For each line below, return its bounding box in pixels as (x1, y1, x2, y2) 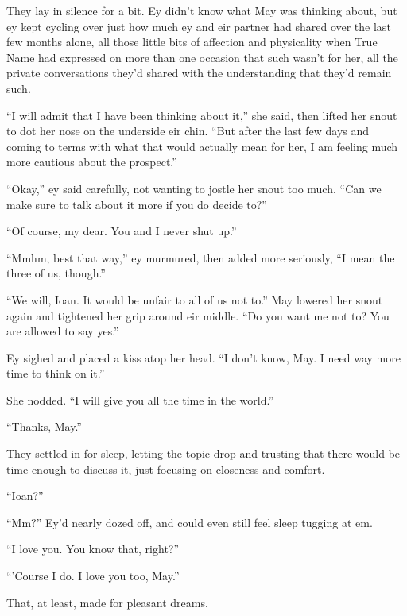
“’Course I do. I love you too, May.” (6, 568, 180, 584)
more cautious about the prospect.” (6, 153, 177, 170)
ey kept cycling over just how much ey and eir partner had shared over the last (6, 17, 391, 34)
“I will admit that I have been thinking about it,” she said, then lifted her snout (6, 107, 397, 123)
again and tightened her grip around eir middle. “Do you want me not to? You (6, 307, 390, 323)
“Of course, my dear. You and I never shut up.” (6, 223, 237, 239)
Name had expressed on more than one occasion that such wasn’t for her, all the (6, 48, 398, 65)
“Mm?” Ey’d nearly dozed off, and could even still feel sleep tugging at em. (6, 513, 373, 530)
